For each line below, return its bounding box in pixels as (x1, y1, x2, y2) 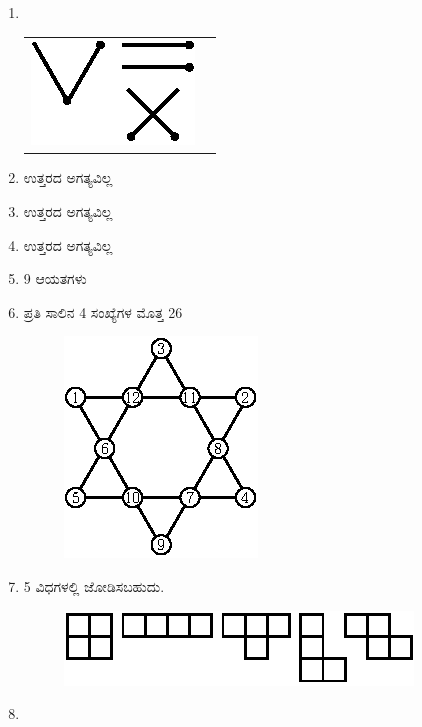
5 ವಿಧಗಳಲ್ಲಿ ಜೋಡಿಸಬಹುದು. (23, 576, 165, 596)
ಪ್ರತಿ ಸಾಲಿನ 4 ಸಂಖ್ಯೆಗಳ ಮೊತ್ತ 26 (23, 301, 183, 322)
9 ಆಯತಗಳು (23, 268, 87, 289)
